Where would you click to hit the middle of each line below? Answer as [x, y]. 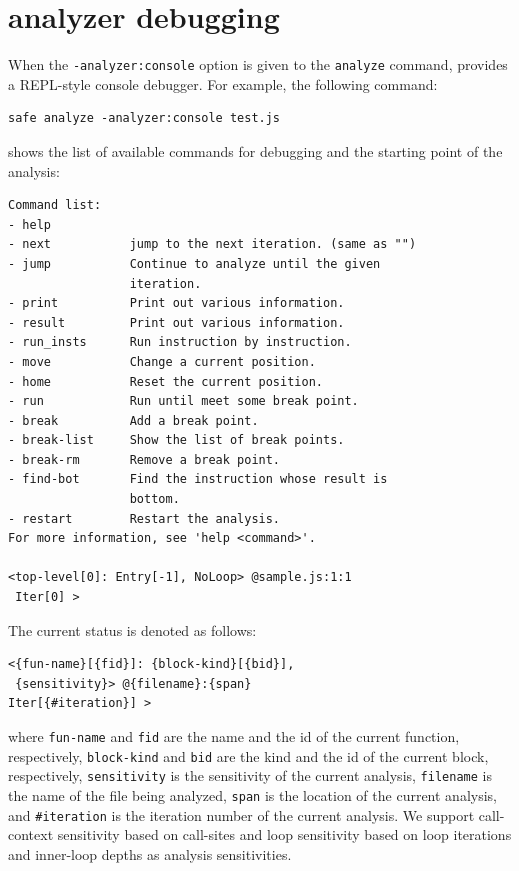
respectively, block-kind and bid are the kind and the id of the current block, [248, 755]
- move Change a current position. [162, 361]
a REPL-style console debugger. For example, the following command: [223, 83]
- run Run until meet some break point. [183, 401]
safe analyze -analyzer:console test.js [144, 118]
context [31, 834]
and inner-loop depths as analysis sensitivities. [150, 853]
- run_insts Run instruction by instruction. [180, 342]
